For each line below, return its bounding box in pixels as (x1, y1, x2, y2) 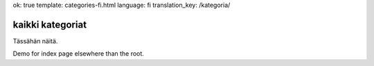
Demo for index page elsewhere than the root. (12, 49, 145, 58)
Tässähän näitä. (12, 36, 58, 45)
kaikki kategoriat (12, 19, 87, 30)
